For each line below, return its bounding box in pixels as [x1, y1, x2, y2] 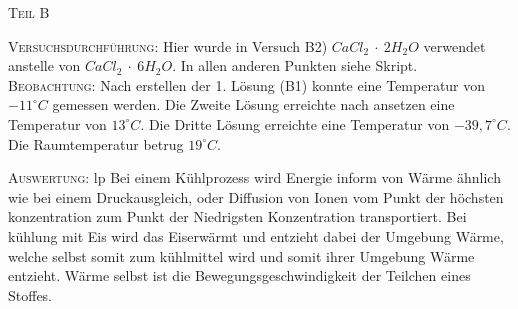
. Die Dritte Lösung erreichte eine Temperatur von [140, 113, 450, 134]
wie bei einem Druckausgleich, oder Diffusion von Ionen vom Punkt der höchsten [8, 186, 504, 207]
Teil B [8, 2, 50, 22]
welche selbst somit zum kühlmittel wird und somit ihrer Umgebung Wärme [8, 245, 475, 266]
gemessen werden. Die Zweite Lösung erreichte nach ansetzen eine [52, 94, 455, 115]
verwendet [423, 35, 486, 56]
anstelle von [8, 55, 81, 76]
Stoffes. [8, 284, 53, 305]
